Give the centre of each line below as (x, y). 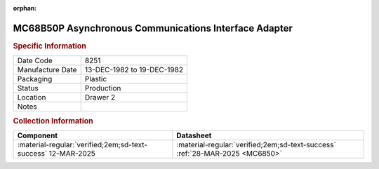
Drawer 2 (100, 97)
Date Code (35, 61)
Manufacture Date (47, 70)
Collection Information (53, 121)
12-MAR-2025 (72, 153)
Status (28, 88)
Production (103, 88)
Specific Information (50, 46)
